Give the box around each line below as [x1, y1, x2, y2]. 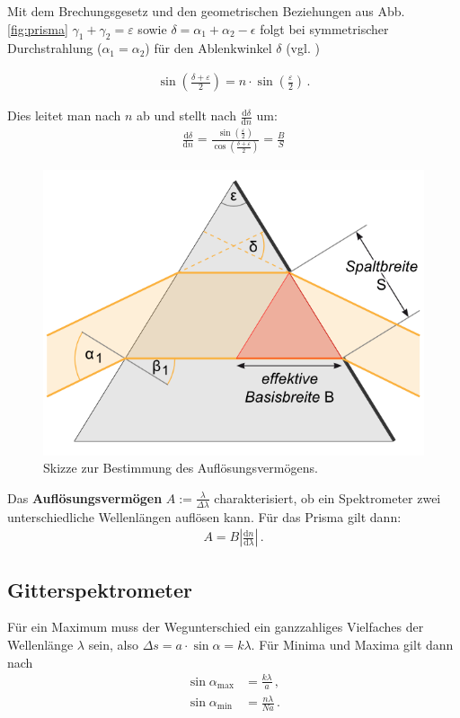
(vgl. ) [286, 39, 320, 58]
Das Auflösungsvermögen [7, 488, 163, 507]
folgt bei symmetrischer [260, 19, 389, 38]
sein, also [88, 634, 139, 653]
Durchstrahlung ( [7, 39, 102, 58]
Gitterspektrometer [7, 575, 192, 603]
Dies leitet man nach [7, 106, 121, 125]
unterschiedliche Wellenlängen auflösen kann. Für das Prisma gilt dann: [7, 507, 402, 526]
